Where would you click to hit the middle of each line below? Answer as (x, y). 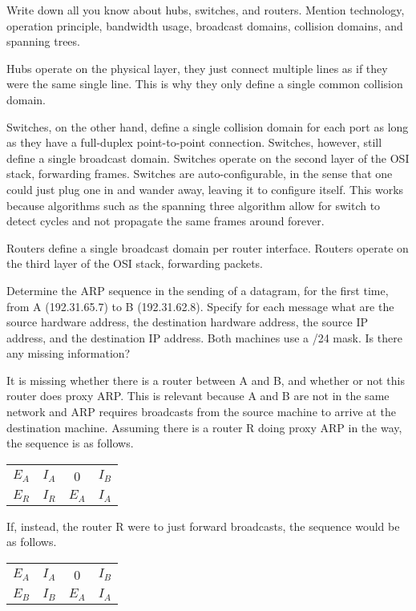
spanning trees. (43, 41)
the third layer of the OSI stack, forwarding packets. (135, 263)
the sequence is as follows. (70, 443)
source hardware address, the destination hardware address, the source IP (187, 322)
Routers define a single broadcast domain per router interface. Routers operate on (208, 247)
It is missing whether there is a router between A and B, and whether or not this (206, 380)
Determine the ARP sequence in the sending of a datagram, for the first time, (198, 290)
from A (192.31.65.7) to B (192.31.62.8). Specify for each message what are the (200, 306)
